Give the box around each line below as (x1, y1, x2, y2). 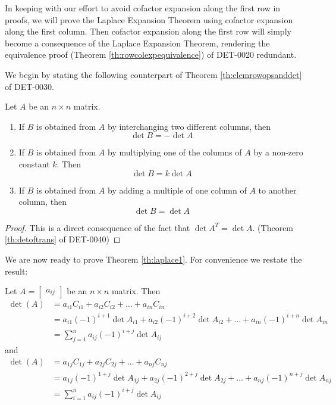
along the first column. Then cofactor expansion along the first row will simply (5, 25, 291, 38)
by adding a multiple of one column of (108, 183, 247, 196)
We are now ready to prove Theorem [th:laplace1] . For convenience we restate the (5, 253, 302, 265)
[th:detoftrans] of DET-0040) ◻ (5, 233, 121, 245)
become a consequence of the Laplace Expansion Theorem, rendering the (5, 36, 270, 49)
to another (258, 183, 297, 196)
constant (18, 157, 50, 170)
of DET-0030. (5, 80, 54, 92)
